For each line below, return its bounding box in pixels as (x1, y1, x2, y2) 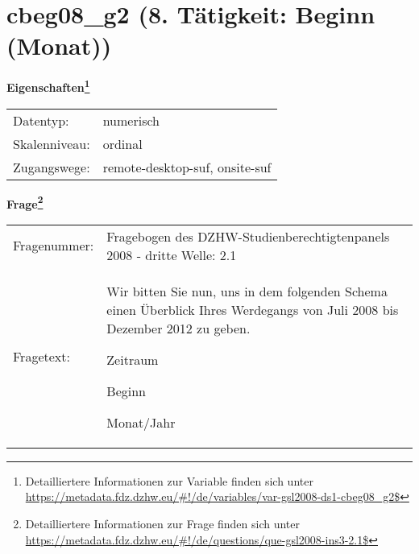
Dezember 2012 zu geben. (106, 318, 251, 337)
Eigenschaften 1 (6, 76, 90, 95)
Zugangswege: (13, 157, 90, 176)
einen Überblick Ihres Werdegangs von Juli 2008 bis (106, 300, 399, 319)
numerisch (102, 110, 160, 130)
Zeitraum (106, 349, 159, 369)
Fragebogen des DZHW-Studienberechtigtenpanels (106, 226, 390, 246)
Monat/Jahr (106, 412, 176, 432)
